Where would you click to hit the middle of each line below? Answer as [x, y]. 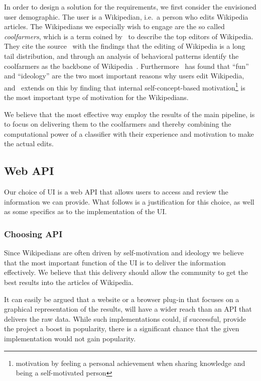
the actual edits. [29, 144]
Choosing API [33, 233]
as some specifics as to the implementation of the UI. [86, 211]
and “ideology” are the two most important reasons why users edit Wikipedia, [124, 76]
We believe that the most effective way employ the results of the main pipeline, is [129, 114]
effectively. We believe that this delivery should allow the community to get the [126, 272]
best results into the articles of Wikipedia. [69, 282]
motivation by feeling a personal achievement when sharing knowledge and [130, 363]
